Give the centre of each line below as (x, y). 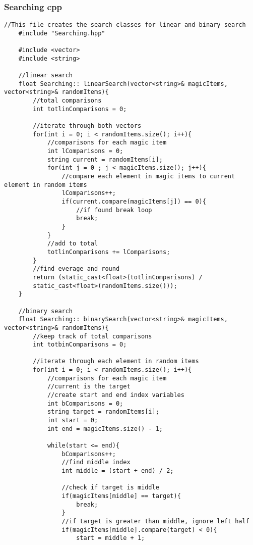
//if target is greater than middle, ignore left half (155, 521)
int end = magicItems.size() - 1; (105, 429)
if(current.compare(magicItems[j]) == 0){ (134, 202)
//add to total (73, 244)
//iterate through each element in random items (116, 361)
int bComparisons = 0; (85, 403)
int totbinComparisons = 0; (80, 345)
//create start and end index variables (116, 395)
